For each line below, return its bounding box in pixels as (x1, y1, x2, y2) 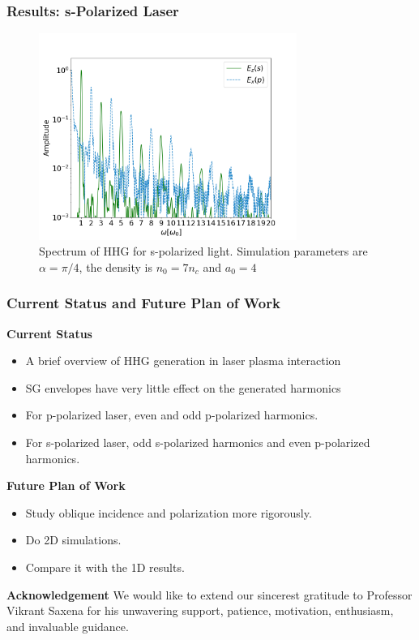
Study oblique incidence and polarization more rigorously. (25, 504, 312, 521)
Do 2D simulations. (25, 531, 122, 548)
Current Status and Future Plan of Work (6, 293, 280, 313)
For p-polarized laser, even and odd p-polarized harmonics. (25, 406, 319, 423)
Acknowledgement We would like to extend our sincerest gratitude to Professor (6, 586, 413, 603)
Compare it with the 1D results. (25, 558, 185, 575)
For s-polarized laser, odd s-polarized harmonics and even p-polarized (25, 433, 370, 450)
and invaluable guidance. (6, 617, 129, 634)
